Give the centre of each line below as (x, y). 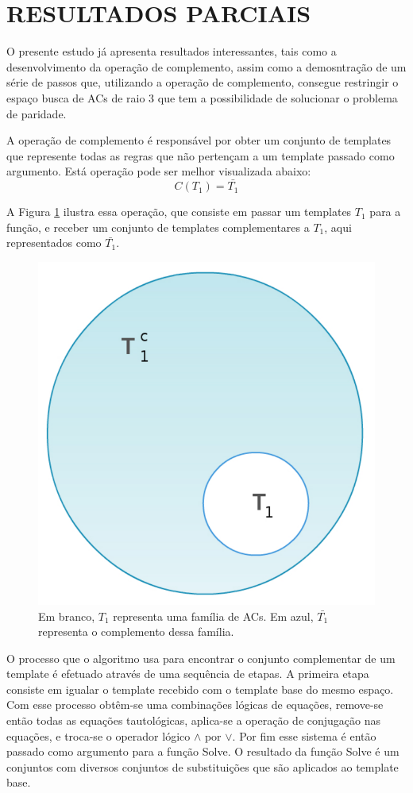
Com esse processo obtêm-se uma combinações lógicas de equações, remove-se (195, 704)
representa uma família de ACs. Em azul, (213, 616)
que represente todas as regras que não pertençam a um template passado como (201, 155)
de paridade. (37, 113)
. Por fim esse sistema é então (304, 735)
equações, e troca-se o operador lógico (98, 735)
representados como (54, 243)
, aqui (338, 227)
